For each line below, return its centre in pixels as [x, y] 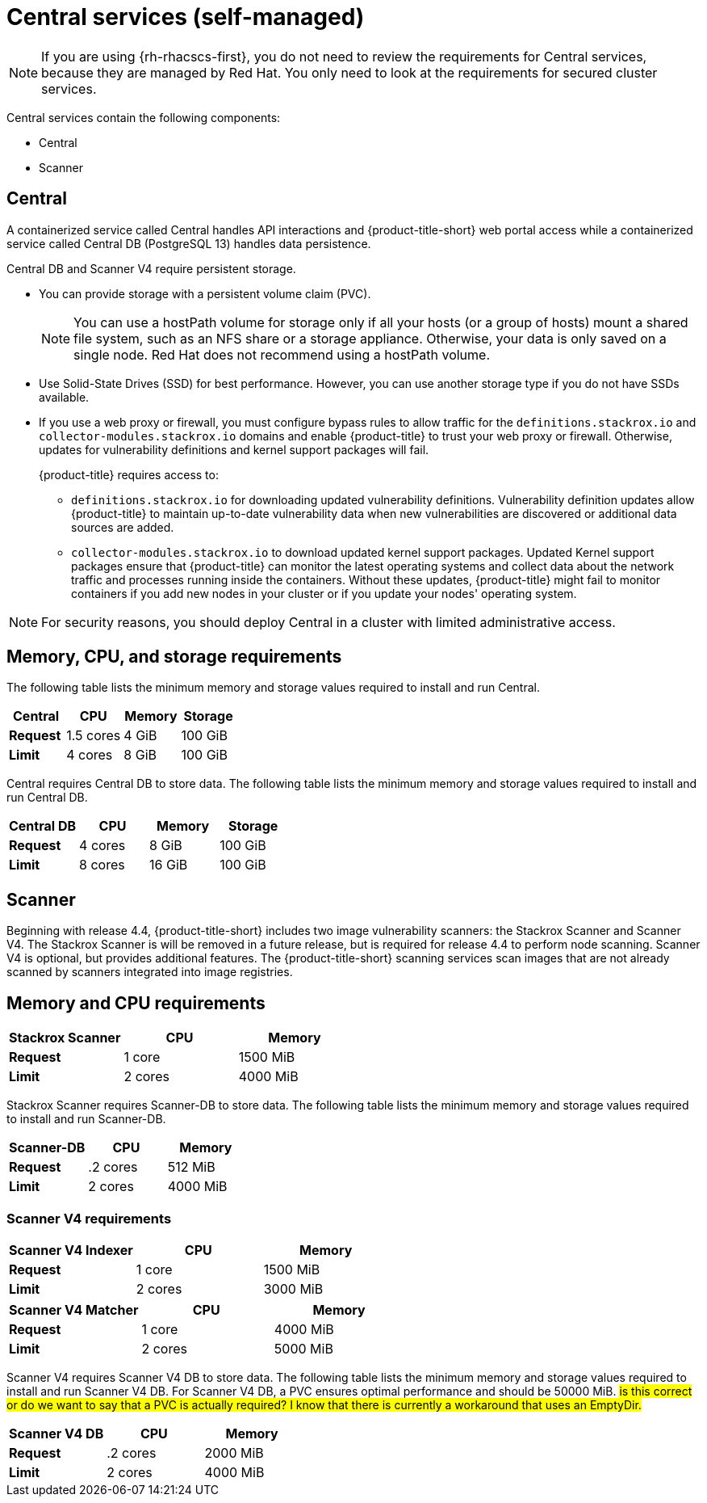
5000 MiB [303, 1348]
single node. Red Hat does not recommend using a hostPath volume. [282, 354]
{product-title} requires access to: [129, 474]
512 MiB [191, 1167]
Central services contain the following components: [144, 117]
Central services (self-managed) [186, 17]
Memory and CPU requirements [136, 1003]
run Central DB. [47, 798]
